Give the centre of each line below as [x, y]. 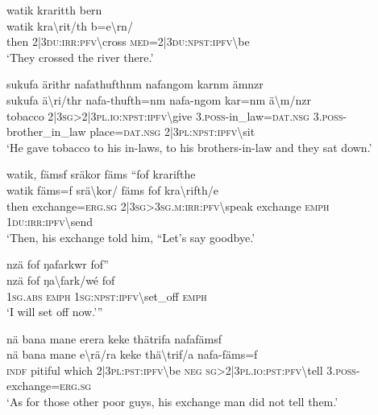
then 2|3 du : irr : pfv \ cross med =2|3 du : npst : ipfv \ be [128, 41]
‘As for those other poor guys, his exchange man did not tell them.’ [172, 402]
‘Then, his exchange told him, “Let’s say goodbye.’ [131, 237]
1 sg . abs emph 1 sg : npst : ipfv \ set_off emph [107, 296]
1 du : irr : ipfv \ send [50, 222]
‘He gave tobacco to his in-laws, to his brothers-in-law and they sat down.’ [189, 147]
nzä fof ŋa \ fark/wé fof [61, 279]
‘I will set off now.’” [55, 312]
